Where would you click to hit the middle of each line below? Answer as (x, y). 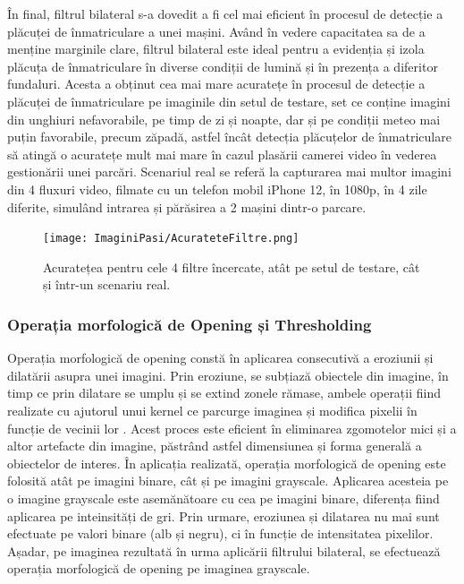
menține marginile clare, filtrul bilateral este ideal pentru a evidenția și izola (216, 49)
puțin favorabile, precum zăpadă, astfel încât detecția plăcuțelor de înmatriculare (229, 137)
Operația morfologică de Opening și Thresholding (190, 324)
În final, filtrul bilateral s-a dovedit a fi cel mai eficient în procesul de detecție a (225, 13)
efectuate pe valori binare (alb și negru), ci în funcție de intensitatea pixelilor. (220, 533)
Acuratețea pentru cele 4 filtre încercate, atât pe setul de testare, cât (232, 266)
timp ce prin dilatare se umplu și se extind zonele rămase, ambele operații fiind (224, 393)
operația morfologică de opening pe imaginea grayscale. (159, 568)
